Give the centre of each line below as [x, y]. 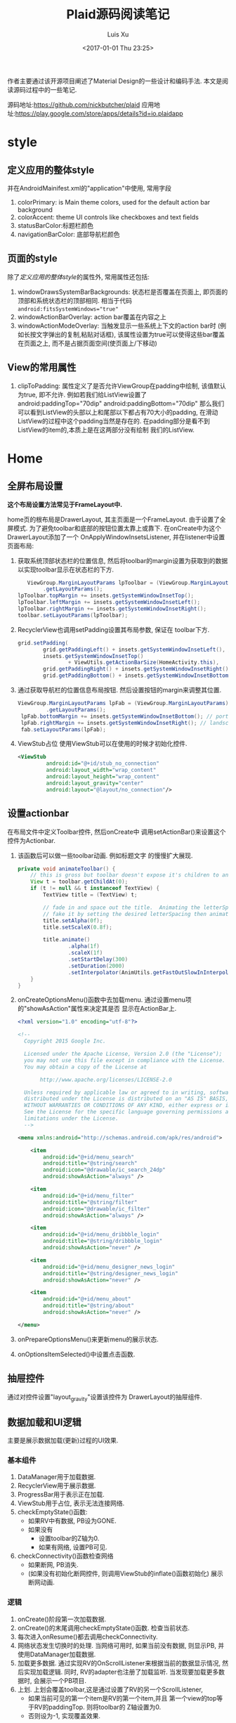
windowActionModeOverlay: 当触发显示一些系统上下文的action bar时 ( [119, 325]
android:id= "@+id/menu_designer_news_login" [109, 1267]
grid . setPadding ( [43, 643]
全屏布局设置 [35, 486]
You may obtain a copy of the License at [86, 1067]
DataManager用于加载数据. [57, 1477]
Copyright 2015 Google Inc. [65, 1041]
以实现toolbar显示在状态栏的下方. [66, 569]
